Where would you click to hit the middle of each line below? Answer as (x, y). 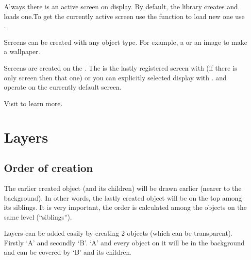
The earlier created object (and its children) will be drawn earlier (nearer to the (123, 188)
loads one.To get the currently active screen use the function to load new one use (124, 16)
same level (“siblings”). (38, 216)
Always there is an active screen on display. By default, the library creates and (121, 6)
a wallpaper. (22, 51)
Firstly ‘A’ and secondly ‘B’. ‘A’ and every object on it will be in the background (124, 242)
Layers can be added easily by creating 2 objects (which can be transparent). (118, 233)
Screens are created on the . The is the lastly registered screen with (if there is (121, 67)
